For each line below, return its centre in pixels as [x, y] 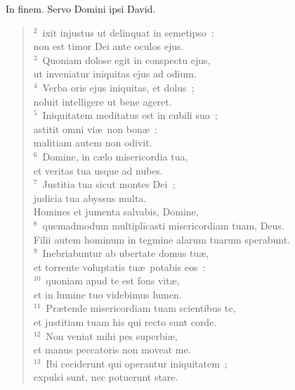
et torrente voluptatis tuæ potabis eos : [119, 266]
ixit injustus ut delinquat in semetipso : [128, 32]
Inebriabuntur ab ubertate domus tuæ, [126, 253]
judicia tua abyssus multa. [90, 197]
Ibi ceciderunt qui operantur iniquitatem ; [137, 363]
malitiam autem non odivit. [93, 143]
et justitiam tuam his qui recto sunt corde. [125, 322]
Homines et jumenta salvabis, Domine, [116, 212]
